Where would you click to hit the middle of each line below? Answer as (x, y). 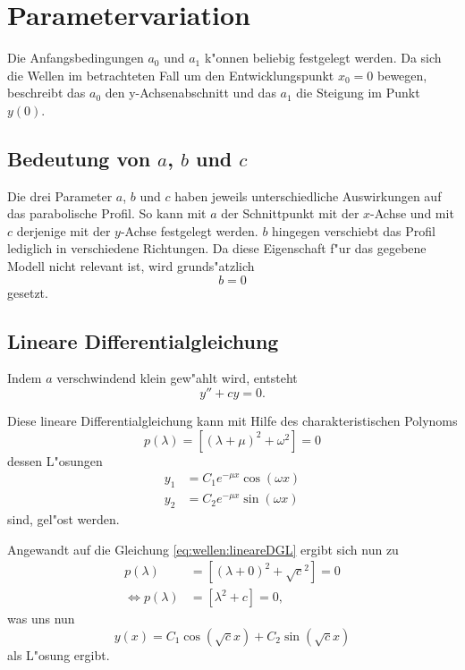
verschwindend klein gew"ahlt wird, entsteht (177, 378)
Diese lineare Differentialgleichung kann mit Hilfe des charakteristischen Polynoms (232, 421)
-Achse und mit (412, 213)
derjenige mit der (63, 230)
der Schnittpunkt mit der (290, 213)
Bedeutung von (79, 158)
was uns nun (41, 619)
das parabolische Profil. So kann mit (107, 213)
